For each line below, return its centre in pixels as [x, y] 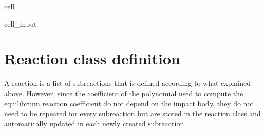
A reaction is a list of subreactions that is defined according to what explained [128, 83]
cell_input [21, 23]
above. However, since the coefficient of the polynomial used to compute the [124, 93]
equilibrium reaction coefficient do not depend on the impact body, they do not [129, 103]
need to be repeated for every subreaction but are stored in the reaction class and [132, 113]
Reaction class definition [92, 59]
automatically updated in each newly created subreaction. [95, 123]
